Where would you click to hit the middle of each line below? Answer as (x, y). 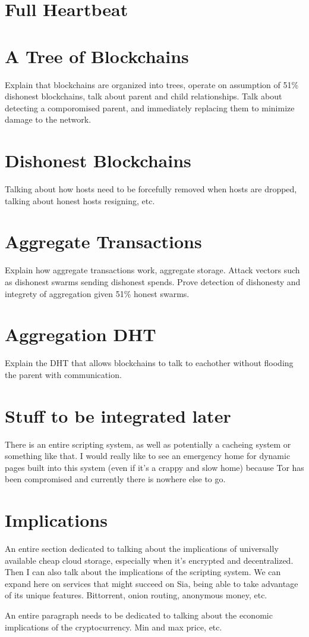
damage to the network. (48, 119)
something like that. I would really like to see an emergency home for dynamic (148, 456)
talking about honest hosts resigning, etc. (80, 200)
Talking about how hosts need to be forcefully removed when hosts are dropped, (151, 189)
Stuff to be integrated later (118, 415)
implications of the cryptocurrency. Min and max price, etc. (113, 627)
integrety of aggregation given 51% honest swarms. (97, 293)
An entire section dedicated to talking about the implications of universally (142, 549)
